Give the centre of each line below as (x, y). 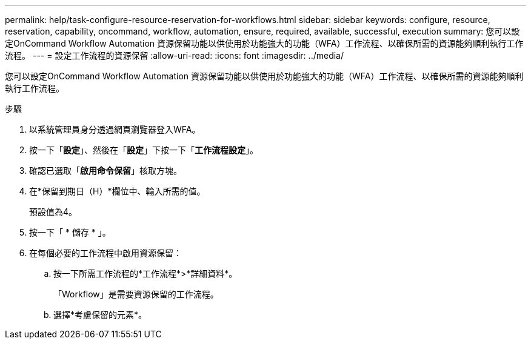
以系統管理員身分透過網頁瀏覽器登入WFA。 (115, 129)
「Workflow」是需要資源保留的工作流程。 (136, 294)
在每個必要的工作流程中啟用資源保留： (105, 253)
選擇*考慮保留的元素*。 (100, 315)
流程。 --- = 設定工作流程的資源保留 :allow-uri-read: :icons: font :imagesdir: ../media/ (175, 55)
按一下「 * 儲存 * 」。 (70, 232)
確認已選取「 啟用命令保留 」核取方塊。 (105, 170)
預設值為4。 (53, 212)
